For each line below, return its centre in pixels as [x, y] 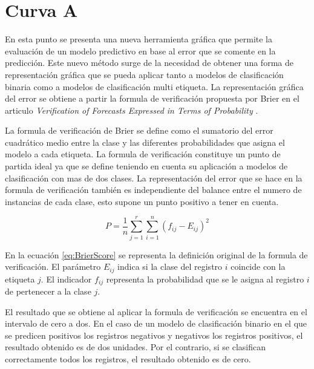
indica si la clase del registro [170, 266]
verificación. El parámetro [53, 266]
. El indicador [66, 279]
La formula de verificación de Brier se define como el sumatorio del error [139, 130]
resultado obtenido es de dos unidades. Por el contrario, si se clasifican [135, 347]
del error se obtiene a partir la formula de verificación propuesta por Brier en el [152, 98]
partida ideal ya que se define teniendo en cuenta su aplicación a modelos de [146, 166]
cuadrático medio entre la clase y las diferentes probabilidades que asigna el [145, 142]
